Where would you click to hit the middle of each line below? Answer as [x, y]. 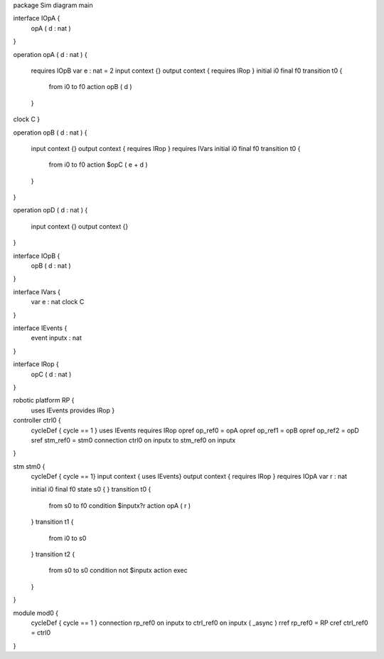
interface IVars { [37, 291]
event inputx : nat [56, 338]
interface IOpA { [37, 19]
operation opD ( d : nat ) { [50, 210]
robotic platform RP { [44, 400]
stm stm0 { [29, 466]
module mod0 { [36, 613]
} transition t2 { [53, 554]
